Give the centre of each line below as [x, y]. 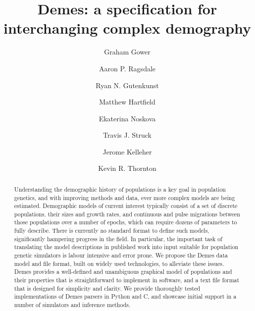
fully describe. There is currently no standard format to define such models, [112, 231]
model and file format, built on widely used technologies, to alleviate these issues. [119, 263]
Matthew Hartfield [127, 102]
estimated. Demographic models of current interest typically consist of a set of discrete [126, 206]
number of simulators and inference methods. [72, 305]
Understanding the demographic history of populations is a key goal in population [120, 189]
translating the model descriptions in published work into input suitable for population [126, 247]
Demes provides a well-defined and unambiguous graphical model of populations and [123, 272]
